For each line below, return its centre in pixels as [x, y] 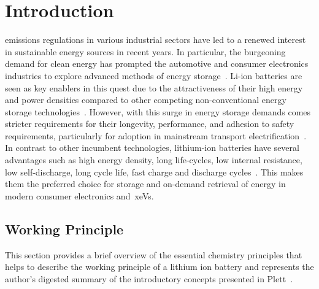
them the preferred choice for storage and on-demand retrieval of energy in [145, 184]
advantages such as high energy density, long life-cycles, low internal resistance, [154, 160]
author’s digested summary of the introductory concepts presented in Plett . [149, 278]
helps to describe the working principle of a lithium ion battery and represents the [159, 267]
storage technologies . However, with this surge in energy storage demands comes [158, 111]
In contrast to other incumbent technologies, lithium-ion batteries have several [152, 148]
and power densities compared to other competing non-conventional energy [146, 100]
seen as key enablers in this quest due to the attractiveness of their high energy [154, 87]
